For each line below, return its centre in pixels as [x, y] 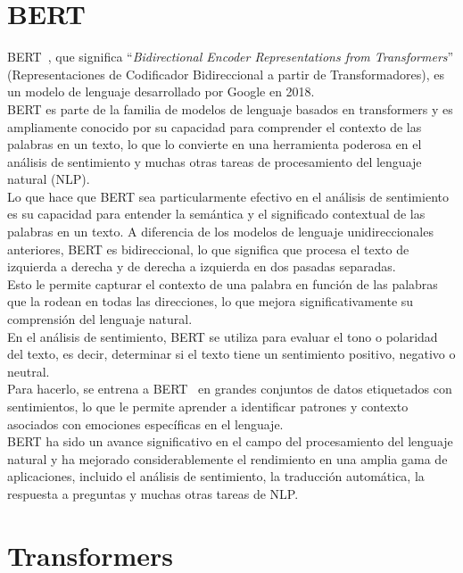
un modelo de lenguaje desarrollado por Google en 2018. [161, 91]
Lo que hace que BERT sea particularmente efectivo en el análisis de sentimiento [228, 196]
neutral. [29, 371]
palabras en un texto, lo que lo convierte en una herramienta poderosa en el [215, 144]
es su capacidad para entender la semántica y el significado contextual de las [216, 214]
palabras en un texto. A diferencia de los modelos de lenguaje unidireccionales [220, 232]
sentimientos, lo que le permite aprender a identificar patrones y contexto [208, 406]
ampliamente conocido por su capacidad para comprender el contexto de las [215, 126]
